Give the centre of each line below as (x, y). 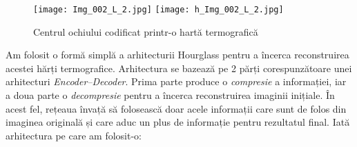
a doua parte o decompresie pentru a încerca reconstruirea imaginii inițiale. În (170, 95)
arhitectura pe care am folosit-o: (74, 135)
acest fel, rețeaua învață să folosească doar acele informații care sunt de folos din (176, 108)
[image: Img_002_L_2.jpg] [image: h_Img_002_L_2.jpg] (158, 10)
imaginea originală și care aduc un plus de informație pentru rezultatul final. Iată (178, 122)
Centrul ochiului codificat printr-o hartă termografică (146, 31)
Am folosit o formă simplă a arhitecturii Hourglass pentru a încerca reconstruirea (177, 55)
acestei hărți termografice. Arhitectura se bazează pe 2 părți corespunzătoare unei (179, 68)
